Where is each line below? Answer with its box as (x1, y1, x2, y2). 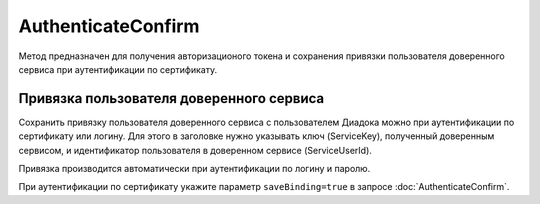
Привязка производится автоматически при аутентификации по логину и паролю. (18, 163, 371, 175)
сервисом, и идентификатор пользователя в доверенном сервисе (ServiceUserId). (18, 144, 372, 156)
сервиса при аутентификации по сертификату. (18, 63, 218, 75)
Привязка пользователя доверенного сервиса (18, 90, 325, 107)
